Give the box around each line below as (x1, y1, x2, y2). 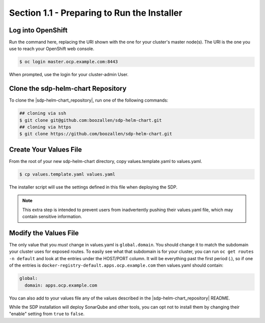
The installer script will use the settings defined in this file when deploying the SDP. (9, 184, 178, 190)
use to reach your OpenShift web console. (9, 46, 94, 52)
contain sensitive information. (22, 214, 82, 219)
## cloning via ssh (19, 110, 66, 116)
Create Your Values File (9, 145, 82, 154)
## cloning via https (19, 124, 72, 130)
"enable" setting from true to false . (9, 311, 85, 317)
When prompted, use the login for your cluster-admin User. (9, 72, 129, 78)
